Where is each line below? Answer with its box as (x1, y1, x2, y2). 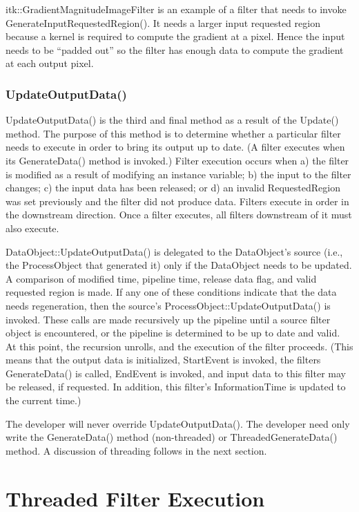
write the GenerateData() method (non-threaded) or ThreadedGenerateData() (6, 430, 338, 444)
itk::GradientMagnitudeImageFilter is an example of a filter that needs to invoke (6, 2, 347, 16)
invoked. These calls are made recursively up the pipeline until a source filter (6, 312, 331, 326)
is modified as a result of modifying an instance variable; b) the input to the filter (6, 167, 351, 181)
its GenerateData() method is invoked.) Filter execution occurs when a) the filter (6, 153, 349, 167)
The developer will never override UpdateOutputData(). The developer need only (6, 416, 350, 430)
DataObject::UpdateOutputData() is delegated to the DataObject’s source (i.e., (6, 244, 343, 258)
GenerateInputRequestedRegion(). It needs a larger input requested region (6, 15, 320, 30)
